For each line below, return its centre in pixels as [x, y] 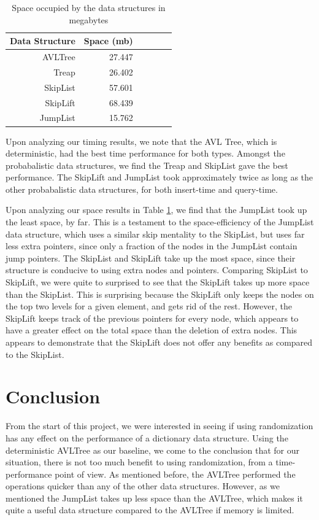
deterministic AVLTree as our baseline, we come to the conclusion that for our [152, 450]
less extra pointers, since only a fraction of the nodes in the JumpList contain [152, 246]
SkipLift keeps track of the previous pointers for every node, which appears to [152, 318]
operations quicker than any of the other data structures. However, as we [143, 486]
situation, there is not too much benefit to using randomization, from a [139, 462]
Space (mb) [108, 41]
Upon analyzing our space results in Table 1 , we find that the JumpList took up [156, 210]
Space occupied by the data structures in [89, 7]
